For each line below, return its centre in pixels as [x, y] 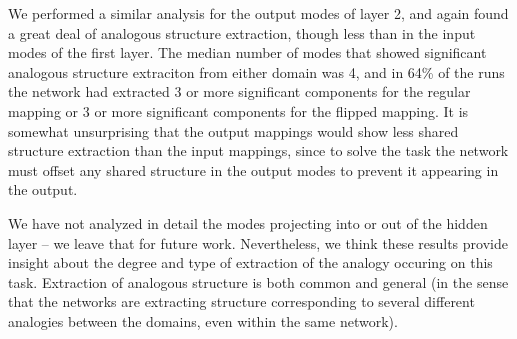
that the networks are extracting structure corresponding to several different [241, 301]
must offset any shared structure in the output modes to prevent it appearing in [253, 169]
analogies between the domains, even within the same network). [203, 320]
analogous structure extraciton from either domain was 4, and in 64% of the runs [256, 71]
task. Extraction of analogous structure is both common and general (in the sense [258, 281]
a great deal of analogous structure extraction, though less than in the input [242, 32]
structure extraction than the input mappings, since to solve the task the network [258, 150]
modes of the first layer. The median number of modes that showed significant [247, 52]
